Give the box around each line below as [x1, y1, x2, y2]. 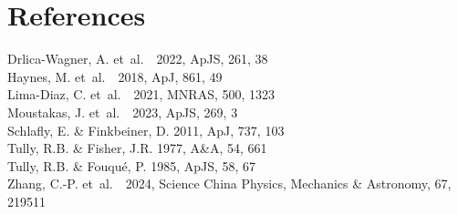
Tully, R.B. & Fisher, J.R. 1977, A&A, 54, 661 [7, 138, 267, 158]
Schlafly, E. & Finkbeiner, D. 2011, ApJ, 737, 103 [7, 120, 285, 139]
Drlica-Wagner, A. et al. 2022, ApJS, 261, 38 [7, 49, 268, 68]
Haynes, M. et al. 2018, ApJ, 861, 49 [7, 66, 223, 86]
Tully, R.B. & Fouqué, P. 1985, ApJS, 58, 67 [7, 156, 256, 175]
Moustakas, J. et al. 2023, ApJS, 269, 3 [7, 102, 238, 121]
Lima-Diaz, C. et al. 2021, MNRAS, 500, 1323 [7, 85, 276, 104]
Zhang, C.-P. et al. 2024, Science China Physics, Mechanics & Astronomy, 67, [7, 174, 452, 193]
